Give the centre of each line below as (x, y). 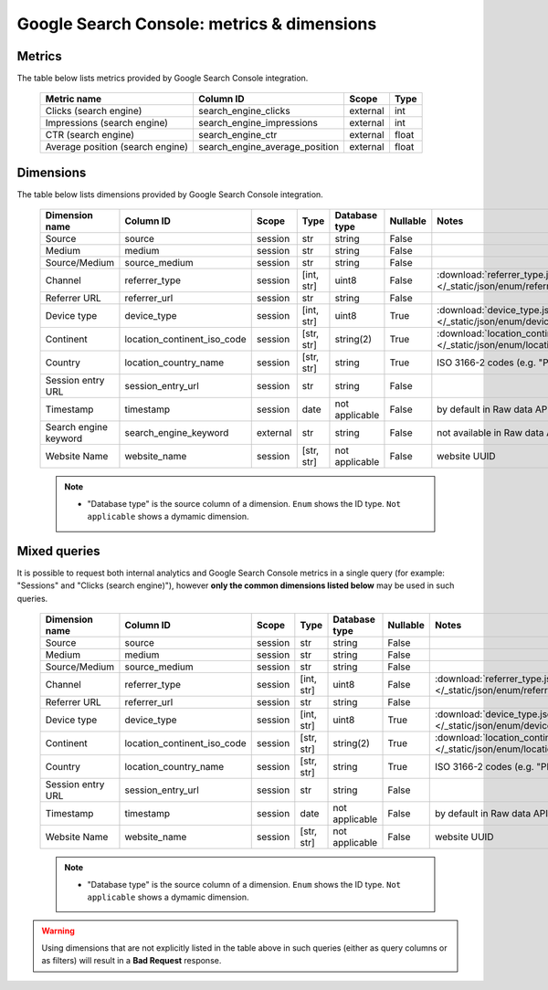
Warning (58, 931)
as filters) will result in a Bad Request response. (132, 961)
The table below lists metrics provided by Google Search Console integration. (163, 79)
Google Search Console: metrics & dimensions (197, 24)
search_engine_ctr (237, 135)
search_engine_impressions (258, 123)
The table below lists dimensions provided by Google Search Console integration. (170, 194)
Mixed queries (58, 551)
